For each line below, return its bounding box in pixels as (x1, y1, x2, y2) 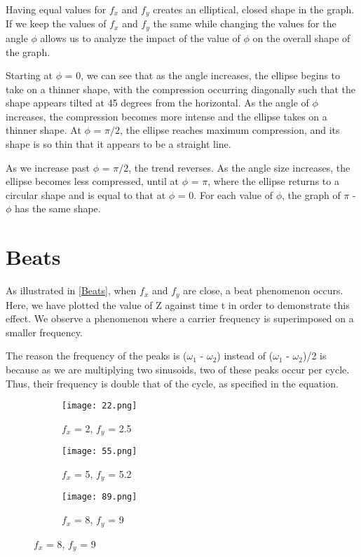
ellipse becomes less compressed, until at (6, 174, 179, 188)
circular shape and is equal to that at (6, 187, 166, 202)
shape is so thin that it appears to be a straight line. (6, 137, 231, 151)
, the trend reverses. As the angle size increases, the (128, 160, 350, 174)
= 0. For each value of (177, 187, 273, 202)
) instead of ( (217, 348, 273, 363)
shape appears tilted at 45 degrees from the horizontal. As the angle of (6, 95, 309, 110)
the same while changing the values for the (153, 16, 336, 31)
